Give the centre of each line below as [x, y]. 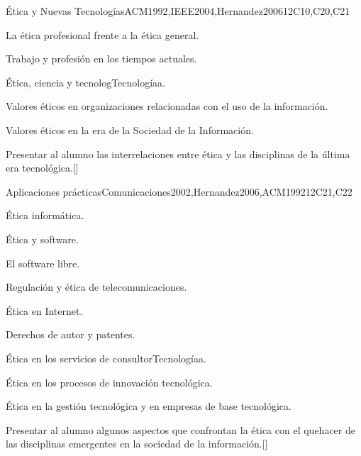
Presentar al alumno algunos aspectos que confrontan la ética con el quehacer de [180, 429]
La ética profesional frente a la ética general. [102, 34]
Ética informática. [45, 215]
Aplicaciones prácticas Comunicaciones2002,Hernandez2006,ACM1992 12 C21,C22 [179, 191]
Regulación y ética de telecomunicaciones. [96, 287]
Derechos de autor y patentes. [71, 334]
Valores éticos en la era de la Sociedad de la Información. [130, 129]
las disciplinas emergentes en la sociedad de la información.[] [137, 444]
